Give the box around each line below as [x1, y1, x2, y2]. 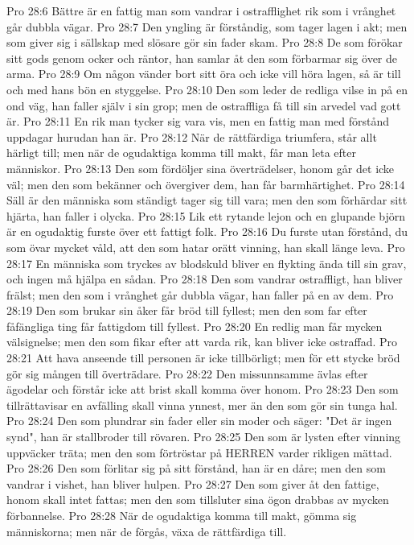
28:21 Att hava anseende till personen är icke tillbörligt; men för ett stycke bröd [6, 349, 400, 366]
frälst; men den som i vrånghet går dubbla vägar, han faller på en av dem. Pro [6, 286, 394, 303]
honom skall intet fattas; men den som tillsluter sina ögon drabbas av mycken [6, 491, 389, 508]
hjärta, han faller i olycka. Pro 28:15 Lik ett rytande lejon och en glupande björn [6, 207, 406, 224]
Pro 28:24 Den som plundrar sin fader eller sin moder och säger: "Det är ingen [6, 412, 392, 429]
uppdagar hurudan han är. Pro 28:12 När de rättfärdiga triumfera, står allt [6, 128, 377, 145]
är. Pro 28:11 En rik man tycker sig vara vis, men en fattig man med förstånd [6, 113, 390, 130]
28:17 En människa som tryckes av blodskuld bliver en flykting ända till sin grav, [6, 254, 407, 271]
